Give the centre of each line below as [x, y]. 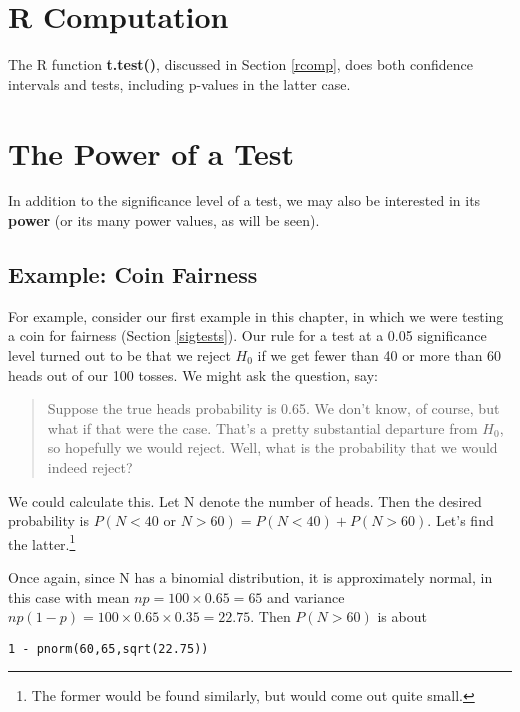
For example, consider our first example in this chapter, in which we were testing [256, 315]
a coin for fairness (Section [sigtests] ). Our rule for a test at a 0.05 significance [247, 335]
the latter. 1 [42, 542]
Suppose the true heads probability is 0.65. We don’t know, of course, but [273, 408]
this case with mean [69, 596]
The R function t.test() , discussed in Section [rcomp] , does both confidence [241, 64]
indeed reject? [90, 466]
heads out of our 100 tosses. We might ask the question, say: [193, 374]
